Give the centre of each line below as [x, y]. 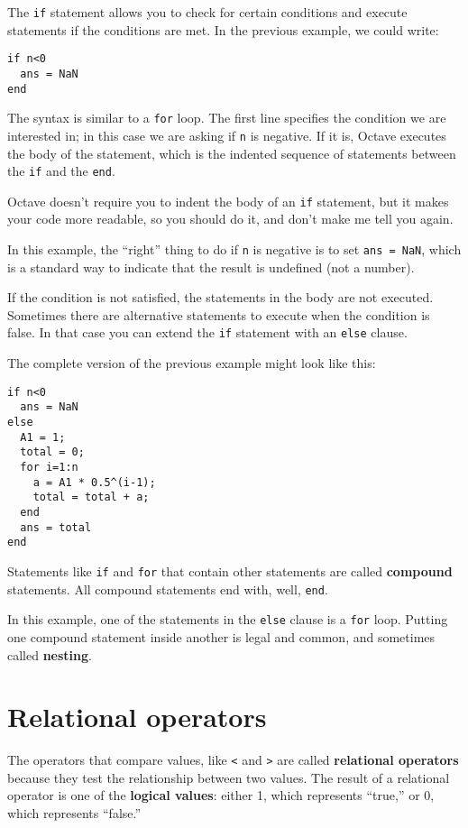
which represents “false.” [74, 813]
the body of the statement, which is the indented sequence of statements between [232, 153]
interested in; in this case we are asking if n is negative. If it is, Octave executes [227, 135]
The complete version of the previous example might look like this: [192, 363]
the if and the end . [61, 171]
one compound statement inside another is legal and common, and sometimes [221, 636]
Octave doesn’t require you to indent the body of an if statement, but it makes [228, 201]
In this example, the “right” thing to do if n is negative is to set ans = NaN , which [234, 249]
